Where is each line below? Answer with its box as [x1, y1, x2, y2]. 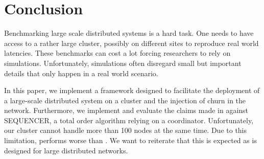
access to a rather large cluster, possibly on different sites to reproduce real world [4, 37, 259, 48]
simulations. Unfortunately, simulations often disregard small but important [4, 57, 242, 68]
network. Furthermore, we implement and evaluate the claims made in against [4, 105, 249, 116]
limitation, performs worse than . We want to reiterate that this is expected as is [4, 135, 257, 146]
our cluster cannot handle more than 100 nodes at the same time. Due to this [4, 125, 247, 135]
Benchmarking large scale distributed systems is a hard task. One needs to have [4, 28, 254, 38]
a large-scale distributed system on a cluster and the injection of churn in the [4, 95, 246, 105]
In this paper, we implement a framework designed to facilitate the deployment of [4, 85, 260, 96]
